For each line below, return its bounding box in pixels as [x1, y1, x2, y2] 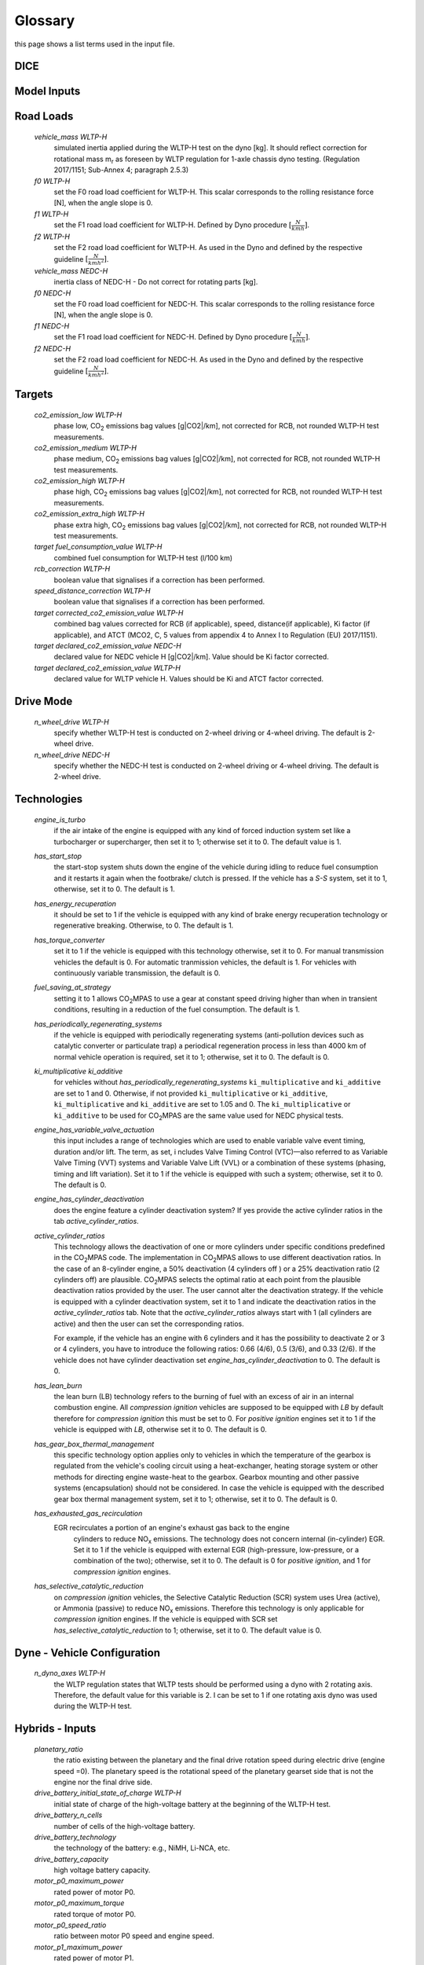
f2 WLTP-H [34, 232, 71, 241]
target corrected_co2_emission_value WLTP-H [34, 608, 184, 617]
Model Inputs [14, 85, 81, 98]
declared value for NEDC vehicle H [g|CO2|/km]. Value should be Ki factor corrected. [53, 652, 329, 662]
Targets [14, 387, 53, 401]
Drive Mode [14, 694, 73, 707]
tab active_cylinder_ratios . [53, 1217, 139, 1226]
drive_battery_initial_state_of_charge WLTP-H [34, 1788, 181, 1798]
